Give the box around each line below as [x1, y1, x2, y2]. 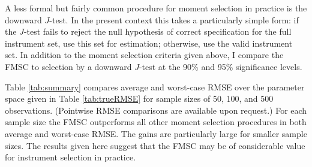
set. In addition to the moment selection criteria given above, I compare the [5, 48, 284, 61]
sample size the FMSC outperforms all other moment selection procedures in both [5, 116, 307, 128]
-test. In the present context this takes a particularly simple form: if [49, 13, 299, 26]
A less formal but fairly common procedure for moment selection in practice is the [5, 2, 307, 14]
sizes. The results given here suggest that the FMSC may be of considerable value [5, 139, 305, 151]
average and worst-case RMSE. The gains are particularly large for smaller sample [5, 127, 307, 139]
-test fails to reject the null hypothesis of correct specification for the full [23, 25, 292, 38]
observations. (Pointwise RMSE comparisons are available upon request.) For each [5, 104, 307, 116]
